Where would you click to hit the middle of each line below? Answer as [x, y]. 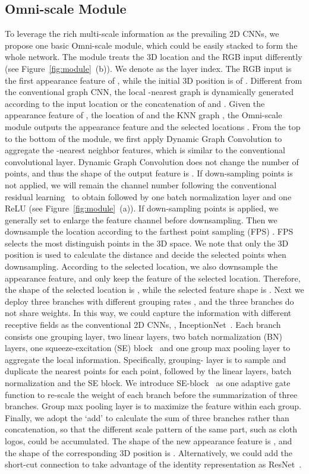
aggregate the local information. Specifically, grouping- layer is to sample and [146, 359]
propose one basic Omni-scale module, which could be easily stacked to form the [151, 45]
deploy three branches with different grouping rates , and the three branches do [149, 301]
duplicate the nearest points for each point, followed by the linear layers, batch [148, 371]
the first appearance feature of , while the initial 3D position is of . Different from [154, 80]
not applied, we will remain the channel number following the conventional [141, 184]
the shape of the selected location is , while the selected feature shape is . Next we [154, 290]
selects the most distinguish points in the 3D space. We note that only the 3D [147, 243]
